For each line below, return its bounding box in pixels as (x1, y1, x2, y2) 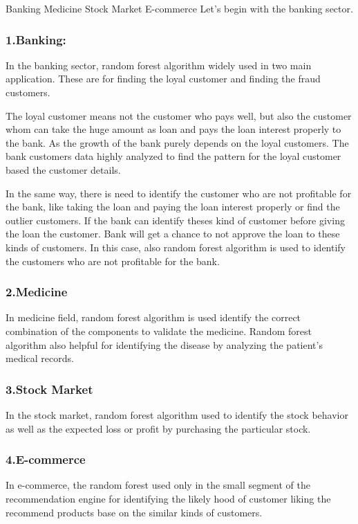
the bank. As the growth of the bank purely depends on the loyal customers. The (6, 135, 349, 150)
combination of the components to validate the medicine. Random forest (6, 323, 312, 338)
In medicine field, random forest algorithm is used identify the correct (6, 310, 301, 325)
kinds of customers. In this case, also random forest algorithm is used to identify (6, 240, 346, 254)
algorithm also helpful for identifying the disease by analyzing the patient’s (6, 337, 323, 352)
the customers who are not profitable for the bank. (6, 253, 220, 268)
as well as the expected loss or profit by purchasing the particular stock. (6, 421, 311, 435)
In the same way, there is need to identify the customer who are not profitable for (6, 186, 352, 200)
